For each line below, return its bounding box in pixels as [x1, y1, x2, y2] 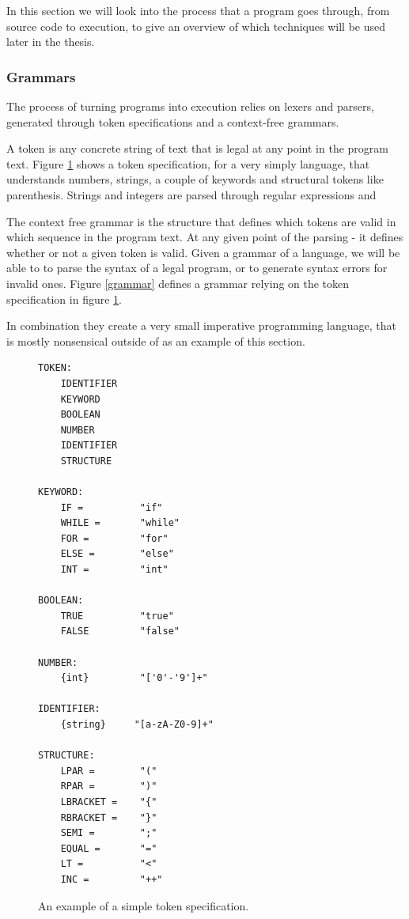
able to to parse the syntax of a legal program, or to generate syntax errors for [6, 259, 388, 276]
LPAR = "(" [60, 765, 157, 777]
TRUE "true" [60, 610, 174, 622]
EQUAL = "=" [60, 842, 157, 854]
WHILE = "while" [60, 517, 180, 529]
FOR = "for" [60, 532, 169, 544]
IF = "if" [60, 501, 163, 513]
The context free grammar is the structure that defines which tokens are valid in [6, 213, 396, 229]
